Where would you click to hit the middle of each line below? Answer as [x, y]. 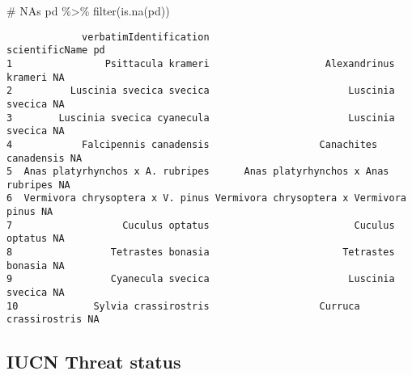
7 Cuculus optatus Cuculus [201, 225]
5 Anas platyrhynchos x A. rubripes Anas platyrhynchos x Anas [198, 172]
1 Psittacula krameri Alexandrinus [201, 63]
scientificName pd [56, 51]
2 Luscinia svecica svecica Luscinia [201, 91]
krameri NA [36, 77]
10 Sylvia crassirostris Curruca [183, 306]
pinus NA [30, 212]
